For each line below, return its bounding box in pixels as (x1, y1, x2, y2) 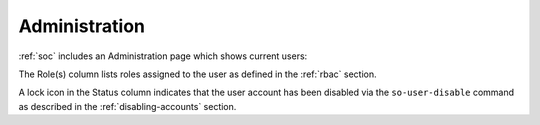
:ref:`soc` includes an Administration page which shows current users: (18, 50, 308, 62)
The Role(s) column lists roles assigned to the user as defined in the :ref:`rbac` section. (18, 68, 377, 80)
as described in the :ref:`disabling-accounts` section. (18, 100, 237, 112)
